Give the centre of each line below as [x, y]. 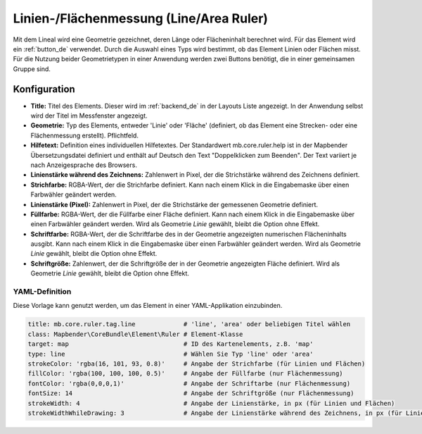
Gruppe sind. [32, 69]
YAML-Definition [42, 292]
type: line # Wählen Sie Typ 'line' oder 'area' [171, 354]
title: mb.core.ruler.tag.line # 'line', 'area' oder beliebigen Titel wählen [189, 324]
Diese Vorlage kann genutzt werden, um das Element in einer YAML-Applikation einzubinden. [148, 306]
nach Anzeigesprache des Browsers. [84, 165]
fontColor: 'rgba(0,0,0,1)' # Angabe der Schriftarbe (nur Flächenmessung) [189, 383]
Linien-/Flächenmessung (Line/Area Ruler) [141, 18]
